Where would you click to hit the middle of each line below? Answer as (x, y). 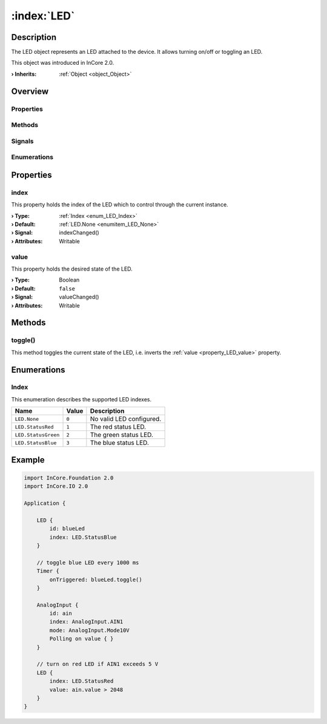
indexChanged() (79, 232)
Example (28, 460)
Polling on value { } (81, 639)
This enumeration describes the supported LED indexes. (81, 399)
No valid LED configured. (126, 419)
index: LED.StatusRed (81, 681)
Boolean (69, 280)
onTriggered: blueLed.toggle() (96, 579)
